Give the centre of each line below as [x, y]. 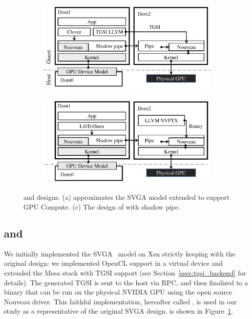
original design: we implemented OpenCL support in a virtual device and [113, 263]
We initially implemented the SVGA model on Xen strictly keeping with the [120, 253]
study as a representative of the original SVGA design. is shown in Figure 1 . [119, 311]
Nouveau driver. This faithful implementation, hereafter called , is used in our [120, 301]
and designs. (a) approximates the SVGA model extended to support [127, 197]
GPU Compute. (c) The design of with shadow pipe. [102, 207]
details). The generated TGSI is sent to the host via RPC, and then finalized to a [126, 282]
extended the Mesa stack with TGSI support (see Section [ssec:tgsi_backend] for [125, 273]
